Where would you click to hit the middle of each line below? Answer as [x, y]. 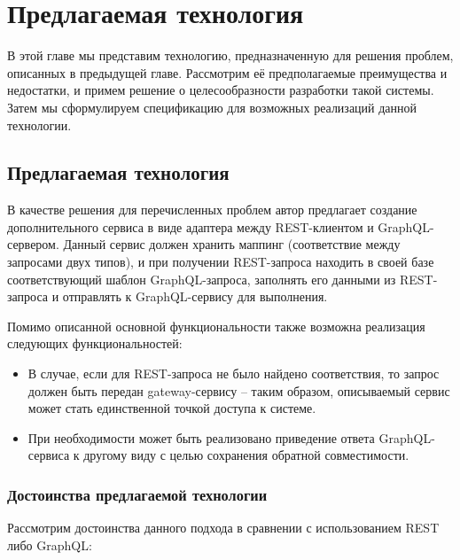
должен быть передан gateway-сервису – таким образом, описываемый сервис [239, 390]
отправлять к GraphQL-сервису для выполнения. [195, 296]
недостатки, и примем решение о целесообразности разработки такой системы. [221, 90]
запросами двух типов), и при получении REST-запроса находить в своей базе [221, 262]
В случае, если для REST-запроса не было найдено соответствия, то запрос [234, 373]
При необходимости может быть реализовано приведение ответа [201, 437]
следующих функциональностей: [95, 343]
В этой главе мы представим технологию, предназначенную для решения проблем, [230, 55]
